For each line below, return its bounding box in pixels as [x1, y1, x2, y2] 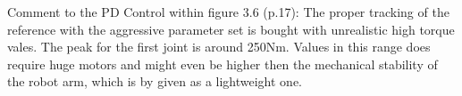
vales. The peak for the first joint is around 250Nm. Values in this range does [7, 37, 431, 56]
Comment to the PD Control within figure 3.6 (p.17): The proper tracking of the [7, 3, 449, 20]
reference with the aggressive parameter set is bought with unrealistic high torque [7, 20, 455, 38]
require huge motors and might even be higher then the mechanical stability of [7, 54, 438, 73]
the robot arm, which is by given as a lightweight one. [7, 72, 302, 91]
